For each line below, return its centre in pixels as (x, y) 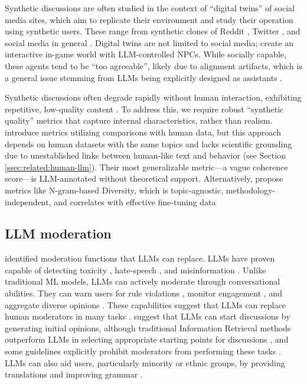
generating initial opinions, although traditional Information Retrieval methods (148, 327)
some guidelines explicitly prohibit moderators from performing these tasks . (143, 351)
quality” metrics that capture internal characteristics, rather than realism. (139, 120)
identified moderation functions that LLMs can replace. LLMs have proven (140, 258)
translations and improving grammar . (74, 374)
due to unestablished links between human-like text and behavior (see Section (145, 155)
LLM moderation (58, 233)
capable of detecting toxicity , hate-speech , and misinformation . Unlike (135, 270)
